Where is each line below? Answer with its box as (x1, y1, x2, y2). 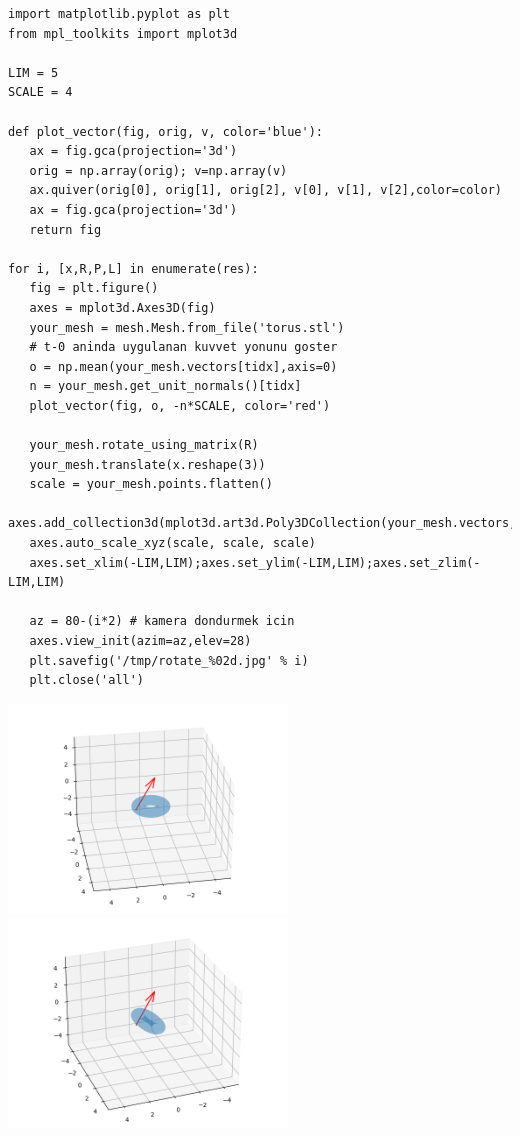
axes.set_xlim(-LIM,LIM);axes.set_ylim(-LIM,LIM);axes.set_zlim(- (29, 555, 481, 570)
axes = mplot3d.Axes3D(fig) (29, 300, 216, 315)
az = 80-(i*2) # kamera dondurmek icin (29, 614, 295, 629)
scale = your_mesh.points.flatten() (29, 477, 273, 492)
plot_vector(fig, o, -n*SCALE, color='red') (29, 398, 331, 413)
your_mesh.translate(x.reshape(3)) (29, 457, 266, 472)
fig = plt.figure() (29, 281, 159, 296)
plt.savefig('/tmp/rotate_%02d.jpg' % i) (29, 653, 309, 668)
